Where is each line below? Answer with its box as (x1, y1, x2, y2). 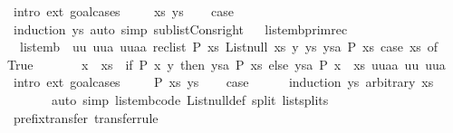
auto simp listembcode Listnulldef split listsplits (51, 90, 329, 109)
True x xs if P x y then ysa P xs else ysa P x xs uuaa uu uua (7, 54, 446, 73)
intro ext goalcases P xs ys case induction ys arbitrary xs (13, 72, 434, 91)
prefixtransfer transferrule (13, 108, 159, 127)
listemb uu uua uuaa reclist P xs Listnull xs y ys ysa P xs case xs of (19, 37, 439, 56)
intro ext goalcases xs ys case (13, 2, 235, 20)
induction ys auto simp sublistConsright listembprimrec (13, 19, 348, 38)
